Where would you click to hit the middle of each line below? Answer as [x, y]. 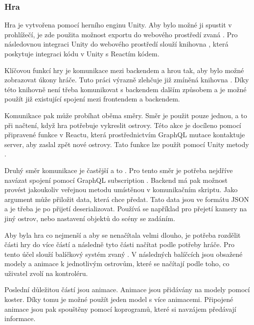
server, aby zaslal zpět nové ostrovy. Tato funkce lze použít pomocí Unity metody [127, 144]
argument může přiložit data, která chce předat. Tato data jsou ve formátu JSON [127, 199]
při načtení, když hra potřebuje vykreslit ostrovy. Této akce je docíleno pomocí [123, 125]
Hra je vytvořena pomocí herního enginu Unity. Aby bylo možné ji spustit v [118, 25]
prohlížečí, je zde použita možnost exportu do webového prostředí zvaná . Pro [121, 34]
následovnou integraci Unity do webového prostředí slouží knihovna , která [116, 44]
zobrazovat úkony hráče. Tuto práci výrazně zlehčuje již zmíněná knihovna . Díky [127, 80]
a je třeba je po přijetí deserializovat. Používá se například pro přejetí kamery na [126, 209]
